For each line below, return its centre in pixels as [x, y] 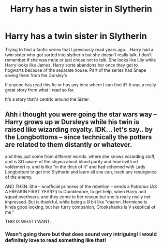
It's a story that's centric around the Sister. [48, 99]
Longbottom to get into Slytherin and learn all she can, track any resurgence [81, 172]
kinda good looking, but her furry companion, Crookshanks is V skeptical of [80, 207]
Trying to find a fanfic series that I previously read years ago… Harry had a [79, 49]
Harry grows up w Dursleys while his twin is [72, 122]
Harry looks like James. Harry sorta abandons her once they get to [72, 65]
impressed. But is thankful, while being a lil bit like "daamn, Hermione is [76, 201]
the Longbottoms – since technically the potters [79, 137]
